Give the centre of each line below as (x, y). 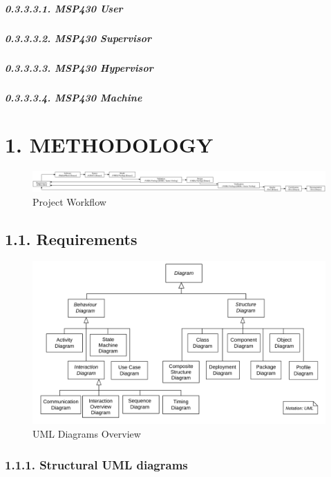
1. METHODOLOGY (109, 145)
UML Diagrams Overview (87, 434)
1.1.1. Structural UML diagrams (96, 464)
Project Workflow (69, 201)
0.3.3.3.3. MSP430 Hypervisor (79, 67)
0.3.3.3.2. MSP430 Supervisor (78, 38)
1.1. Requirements (71, 238)
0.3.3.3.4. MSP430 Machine (74, 97)
